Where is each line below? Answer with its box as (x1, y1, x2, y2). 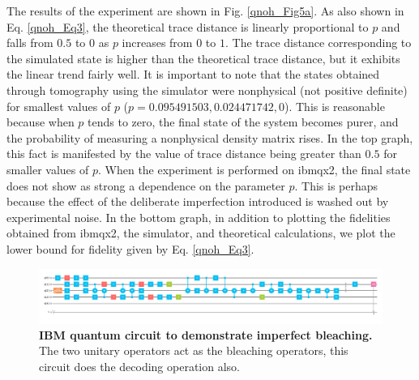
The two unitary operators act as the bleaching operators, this (39, 342, 348, 359)
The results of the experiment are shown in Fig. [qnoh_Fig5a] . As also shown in (6, 2, 404, 19)
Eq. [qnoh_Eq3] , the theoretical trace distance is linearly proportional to (6, 18, 369, 35)
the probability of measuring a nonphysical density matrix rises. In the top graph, (6, 129, 413, 146)
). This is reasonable (284, 97, 385, 114)
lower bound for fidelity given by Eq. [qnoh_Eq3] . (6, 240, 254, 257)
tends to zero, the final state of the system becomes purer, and (88, 113, 399, 130)
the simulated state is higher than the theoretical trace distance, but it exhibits (6, 49, 400, 66)
